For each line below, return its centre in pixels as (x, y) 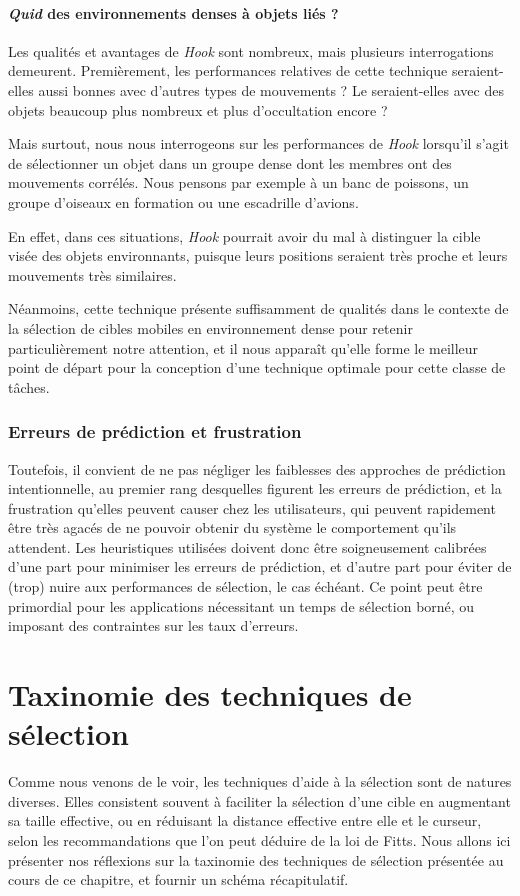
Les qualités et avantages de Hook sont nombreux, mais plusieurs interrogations (251, 50)
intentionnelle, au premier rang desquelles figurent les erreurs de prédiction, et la (255, 488)
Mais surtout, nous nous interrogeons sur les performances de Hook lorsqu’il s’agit (258, 143)
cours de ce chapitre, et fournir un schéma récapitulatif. (178, 879)
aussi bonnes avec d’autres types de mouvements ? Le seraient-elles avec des (271, 89)
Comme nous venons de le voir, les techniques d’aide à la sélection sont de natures (260, 781)
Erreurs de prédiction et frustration (155, 431)
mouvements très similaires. (92, 274)
